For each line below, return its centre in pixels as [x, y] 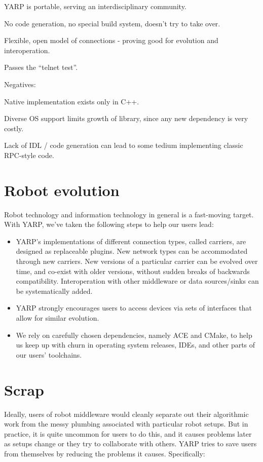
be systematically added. [54, 291]
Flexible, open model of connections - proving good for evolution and [111, 40]
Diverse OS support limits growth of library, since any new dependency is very [126, 118]
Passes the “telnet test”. [41, 67]
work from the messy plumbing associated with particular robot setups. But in [126, 424]
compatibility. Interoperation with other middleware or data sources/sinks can [137, 281]
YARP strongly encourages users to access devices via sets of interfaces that [134, 308]
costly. [14, 128]
